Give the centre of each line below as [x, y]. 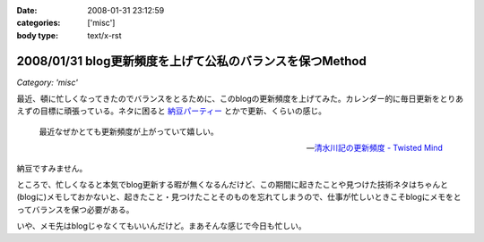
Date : [27, 10]
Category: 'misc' [47, 82]
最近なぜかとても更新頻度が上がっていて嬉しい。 [129, 131]
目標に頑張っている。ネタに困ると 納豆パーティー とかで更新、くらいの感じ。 [183, 111]
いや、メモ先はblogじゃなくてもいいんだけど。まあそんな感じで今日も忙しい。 [161, 226]
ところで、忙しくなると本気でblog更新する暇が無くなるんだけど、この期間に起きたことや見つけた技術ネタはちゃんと [232, 185]
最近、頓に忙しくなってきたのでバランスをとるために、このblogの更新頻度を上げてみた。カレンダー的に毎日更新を [229, 99]
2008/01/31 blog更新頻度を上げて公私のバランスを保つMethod [191, 61]
